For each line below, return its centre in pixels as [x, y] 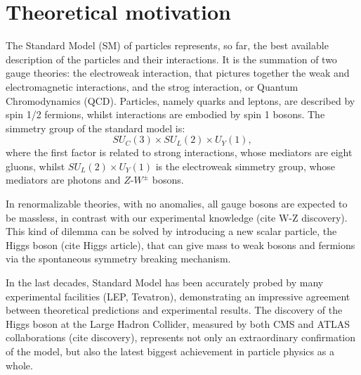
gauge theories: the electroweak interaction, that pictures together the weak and [178, 73]
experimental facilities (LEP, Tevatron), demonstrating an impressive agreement [178, 296]
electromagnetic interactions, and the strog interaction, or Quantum [152, 86]
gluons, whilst [35, 166]
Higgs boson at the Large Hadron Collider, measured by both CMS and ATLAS [178, 323]
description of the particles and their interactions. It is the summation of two [171, 59]
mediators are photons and [63, 180]
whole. [19, 365]
